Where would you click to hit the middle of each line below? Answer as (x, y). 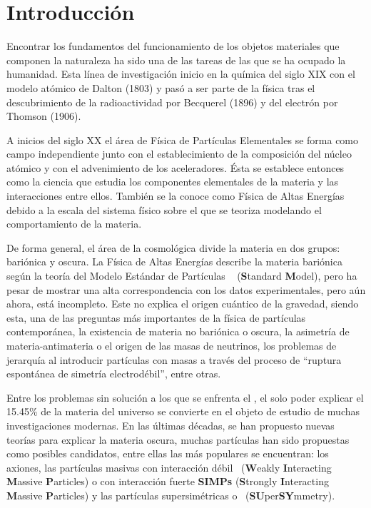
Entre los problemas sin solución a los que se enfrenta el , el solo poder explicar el (185, 397)
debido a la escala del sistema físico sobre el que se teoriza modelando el (164, 209)
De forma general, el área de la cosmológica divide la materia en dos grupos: (173, 247)
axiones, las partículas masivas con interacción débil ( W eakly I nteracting (169, 467)
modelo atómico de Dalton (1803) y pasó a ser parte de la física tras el (161, 87)
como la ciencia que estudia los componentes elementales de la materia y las (173, 182)
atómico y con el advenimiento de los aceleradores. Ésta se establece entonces (176, 167)
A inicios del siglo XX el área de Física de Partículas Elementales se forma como (183, 139)
